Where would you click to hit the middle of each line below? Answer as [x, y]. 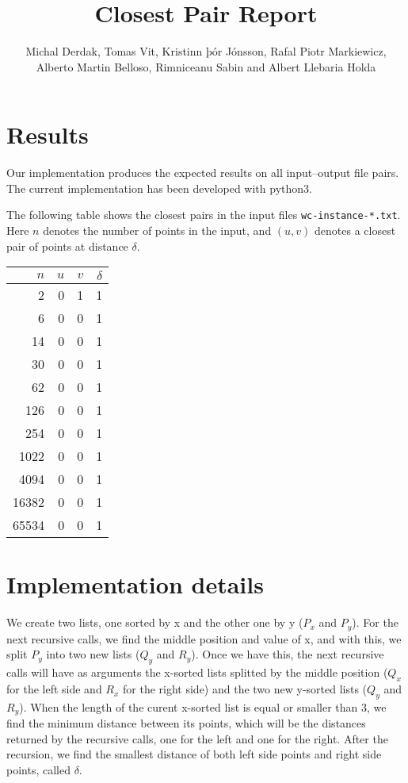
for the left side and [54, 689]
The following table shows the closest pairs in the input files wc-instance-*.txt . [204, 215]
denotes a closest [355, 230]
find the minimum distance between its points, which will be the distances [186, 723]
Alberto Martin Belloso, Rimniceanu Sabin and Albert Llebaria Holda [206, 66]
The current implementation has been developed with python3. [159, 188]
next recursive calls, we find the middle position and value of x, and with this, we [204, 638]
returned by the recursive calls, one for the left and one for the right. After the [197, 738]
